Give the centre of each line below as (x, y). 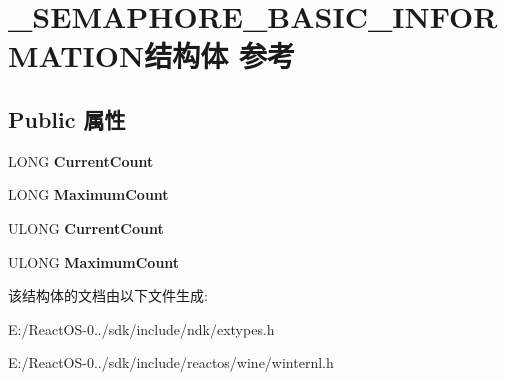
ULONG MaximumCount (94, 261)
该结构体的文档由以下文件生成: (108, 295)
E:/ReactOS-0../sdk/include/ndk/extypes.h (141, 328)
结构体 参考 (219, 55)
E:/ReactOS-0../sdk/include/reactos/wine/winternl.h (171, 362)
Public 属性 (67, 118)
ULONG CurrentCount (86, 227)
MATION (76, 55)
